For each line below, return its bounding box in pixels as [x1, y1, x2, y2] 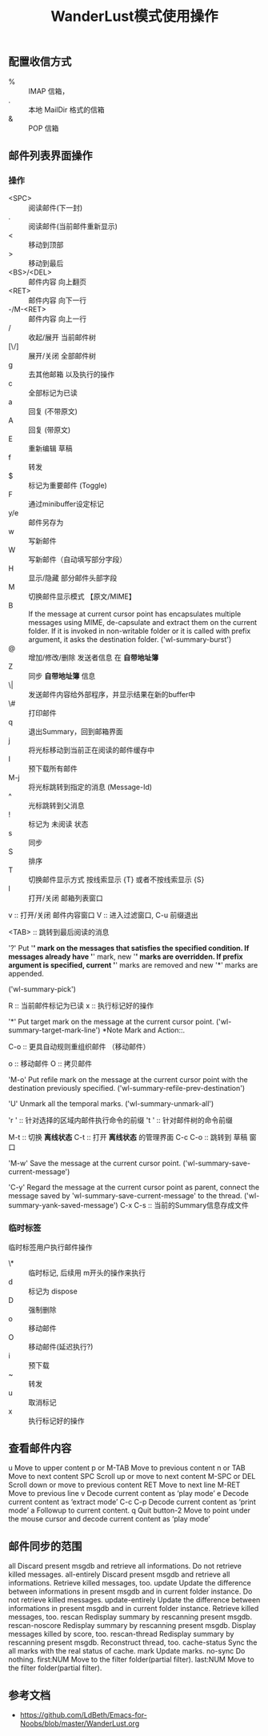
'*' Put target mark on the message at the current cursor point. [8, 1017, 214, 1027]
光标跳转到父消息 [28, 801, 85, 811]
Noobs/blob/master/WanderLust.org [19, 1718, 140, 1729]
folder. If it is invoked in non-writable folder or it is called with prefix [28, 626, 251, 636]
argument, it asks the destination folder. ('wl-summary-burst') [28, 635, 232, 644]
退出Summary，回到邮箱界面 [28, 727, 124, 736]
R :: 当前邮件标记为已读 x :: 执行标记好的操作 [8, 1001, 154, 1011]
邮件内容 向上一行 [28, 314, 86, 324]
